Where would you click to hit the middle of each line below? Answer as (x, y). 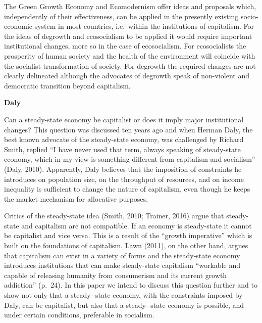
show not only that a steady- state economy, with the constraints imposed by (123, 295)
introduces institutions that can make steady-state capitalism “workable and (122, 265)
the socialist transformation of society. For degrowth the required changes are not (130, 65)
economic (18, 26)
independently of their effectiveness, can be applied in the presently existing (121, 16)
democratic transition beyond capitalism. (67, 85)
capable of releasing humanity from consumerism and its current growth (116, 275)
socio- (249, 16)
